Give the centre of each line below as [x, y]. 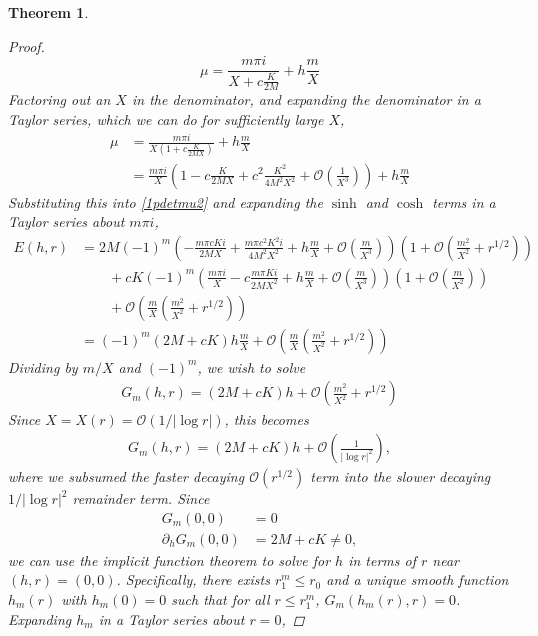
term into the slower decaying [400, 476]
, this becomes [266, 419]
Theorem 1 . [48, 12]
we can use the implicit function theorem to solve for [169, 559]
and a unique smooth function [417, 579]
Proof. [26, 45]
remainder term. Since [141, 498]
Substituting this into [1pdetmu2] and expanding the [165, 201]
